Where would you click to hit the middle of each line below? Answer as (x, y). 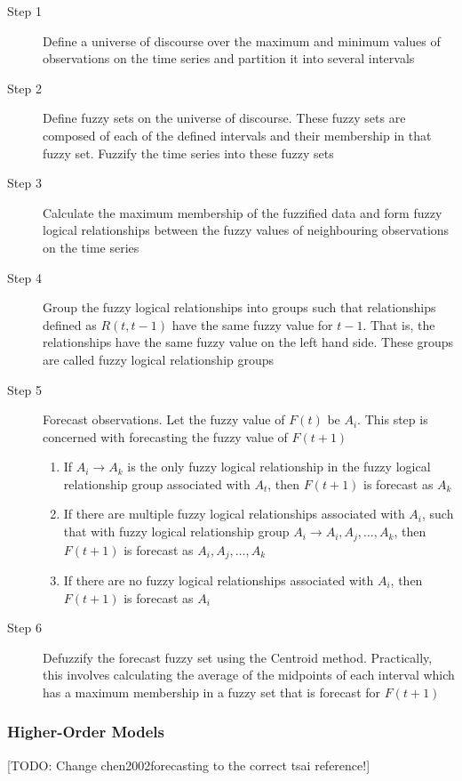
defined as (70, 324)
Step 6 (24, 628)
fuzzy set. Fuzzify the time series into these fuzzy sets (188, 153)
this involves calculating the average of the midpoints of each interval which (249, 675)
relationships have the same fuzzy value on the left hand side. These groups (248, 342)
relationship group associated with (157, 483)
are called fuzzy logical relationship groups (159, 359)
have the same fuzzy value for (252, 324)
